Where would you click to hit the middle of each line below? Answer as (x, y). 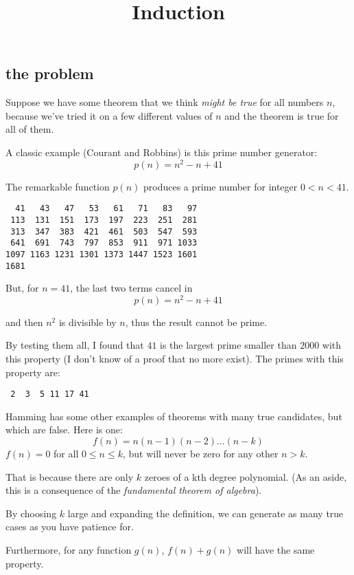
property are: (33, 372)
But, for (22, 288)
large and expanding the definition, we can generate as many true (205, 513)
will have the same (276, 550)
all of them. (30, 129)
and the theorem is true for (282, 115)
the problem (50, 73)
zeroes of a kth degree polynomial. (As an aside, (246, 476)
